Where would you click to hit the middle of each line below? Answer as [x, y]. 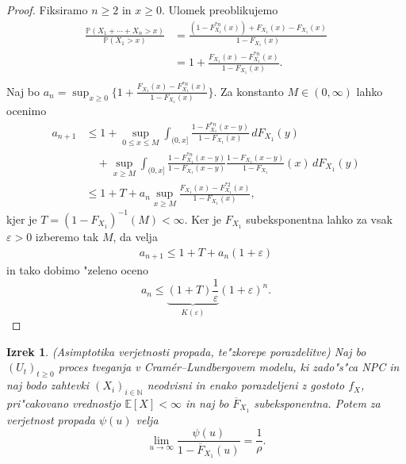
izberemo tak [67, 236]
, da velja [135, 236]
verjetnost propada [51, 419]
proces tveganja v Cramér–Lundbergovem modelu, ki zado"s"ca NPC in [229, 367]
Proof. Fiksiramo [47, 10]
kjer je [22, 219]
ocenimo [27, 111]
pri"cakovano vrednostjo [64, 403]
